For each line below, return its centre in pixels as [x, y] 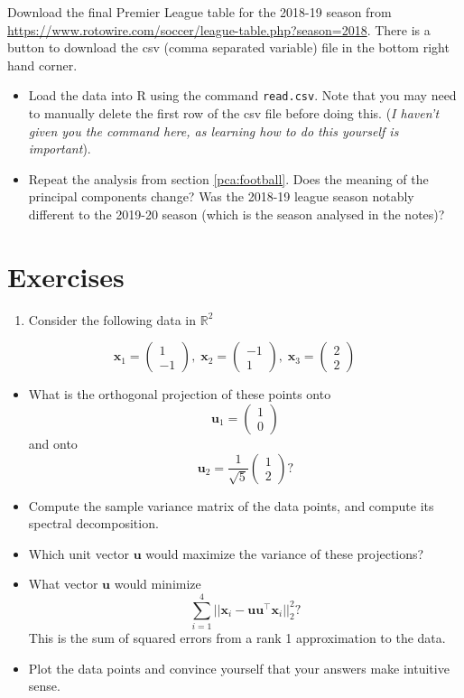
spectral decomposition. [93, 523]
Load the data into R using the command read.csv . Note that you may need [242, 95]
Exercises [66, 276]
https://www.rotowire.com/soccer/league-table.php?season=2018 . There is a [219, 29]
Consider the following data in [112, 319]
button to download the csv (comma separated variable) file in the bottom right [228, 47]
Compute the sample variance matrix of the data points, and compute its [231, 505]
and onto [53, 443]
